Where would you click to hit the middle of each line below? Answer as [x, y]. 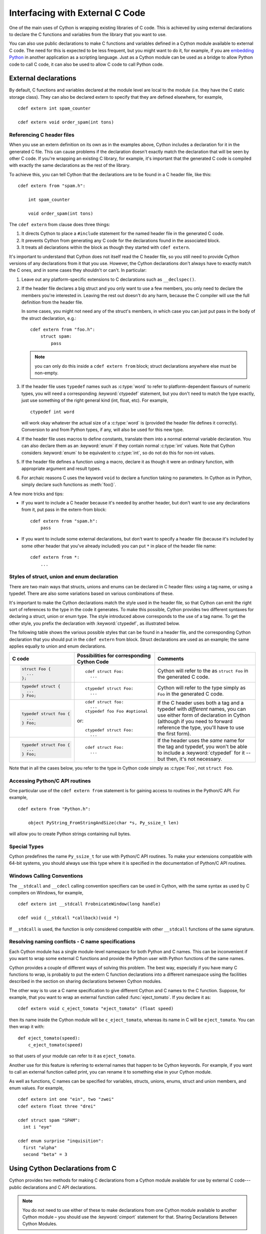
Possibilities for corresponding [114, 656]
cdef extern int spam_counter [54, 108]
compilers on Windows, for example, [46, 893]
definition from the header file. [52, 302]
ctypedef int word [52, 412]
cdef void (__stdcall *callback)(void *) [68, 918]
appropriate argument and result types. [61, 468]
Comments [171, 659]
